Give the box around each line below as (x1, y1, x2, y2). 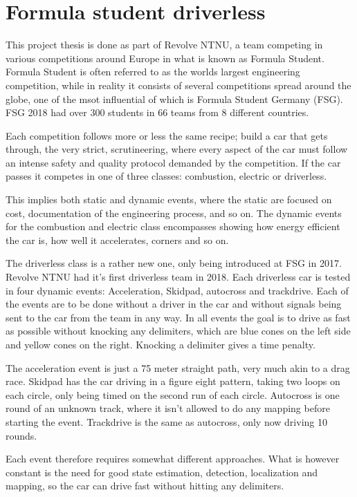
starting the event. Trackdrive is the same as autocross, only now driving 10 (6, 414, 327, 429)
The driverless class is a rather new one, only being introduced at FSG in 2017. (6, 256, 342, 270)
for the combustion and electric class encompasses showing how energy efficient (6, 219, 340, 234)
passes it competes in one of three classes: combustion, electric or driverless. (6, 169, 327, 183)
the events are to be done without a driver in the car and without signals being (6, 297, 342, 311)
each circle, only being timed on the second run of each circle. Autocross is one (6, 387, 340, 402)
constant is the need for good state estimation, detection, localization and (6, 465, 318, 479)
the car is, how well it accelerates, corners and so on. (6, 232, 229, 247)
